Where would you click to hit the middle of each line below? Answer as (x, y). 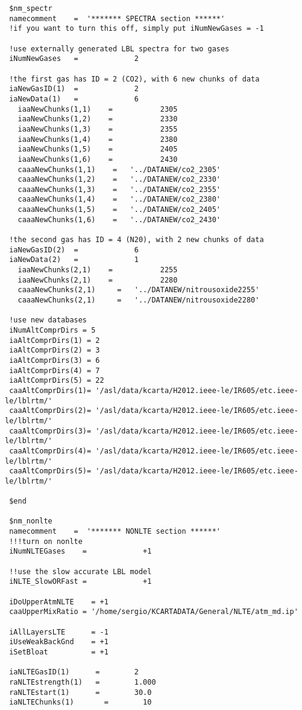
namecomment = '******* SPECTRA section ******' (117, 18)
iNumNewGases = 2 (74, 59)
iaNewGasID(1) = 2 (74, 89)
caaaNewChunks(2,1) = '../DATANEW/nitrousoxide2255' (139, 290)
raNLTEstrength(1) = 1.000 (83, 682)
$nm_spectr (31, 8)
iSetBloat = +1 (59, 652)
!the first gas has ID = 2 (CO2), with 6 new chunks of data (134, 79)
